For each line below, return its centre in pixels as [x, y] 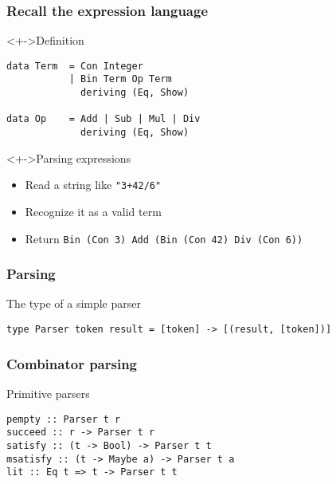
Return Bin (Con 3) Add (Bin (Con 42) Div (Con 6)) [164, 238]
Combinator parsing [72, 363]
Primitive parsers [48, 393]
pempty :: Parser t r [64, 419]
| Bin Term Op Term [120, 79]
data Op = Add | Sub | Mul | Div [104, 119]
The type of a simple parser [74, 303]
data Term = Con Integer [75, 66]
